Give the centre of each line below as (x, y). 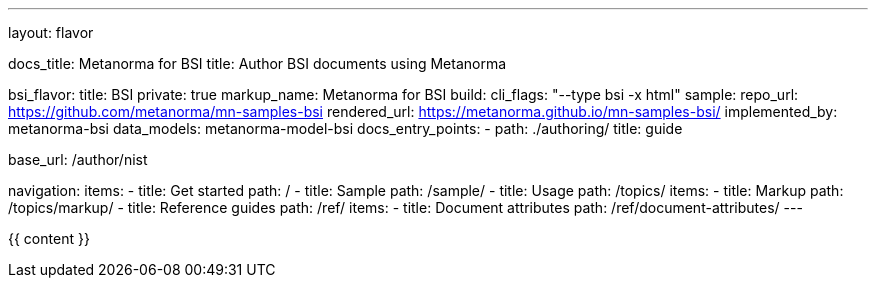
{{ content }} (49, 238)
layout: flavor (51, 32)
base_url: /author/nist (78, 159)
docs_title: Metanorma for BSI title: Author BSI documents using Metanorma (257, 63)
